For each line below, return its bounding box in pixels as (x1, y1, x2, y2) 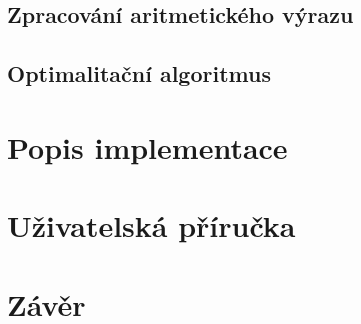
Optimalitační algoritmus (7, 58, 271, 89)
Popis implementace (7, 126, 288, 167)
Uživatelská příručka (7, 205, 296, 246)
